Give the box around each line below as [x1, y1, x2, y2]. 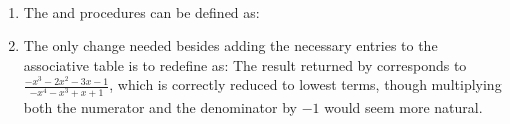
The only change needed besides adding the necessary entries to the [23, 35, 438, 56]
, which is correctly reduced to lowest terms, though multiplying [109, 74, 502, 95]
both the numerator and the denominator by [23, 96, 297, 117]
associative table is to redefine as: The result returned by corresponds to [23, 54, 467, 75]
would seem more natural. [324, 96, 483, 117]
